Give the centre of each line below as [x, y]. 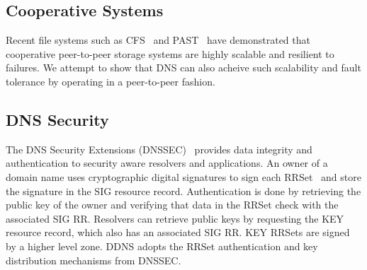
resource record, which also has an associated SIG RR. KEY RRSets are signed [178, 232]
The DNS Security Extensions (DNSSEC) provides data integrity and [159, 149]
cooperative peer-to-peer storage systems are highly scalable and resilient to [170, 53]
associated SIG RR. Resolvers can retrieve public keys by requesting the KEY [175, 218]
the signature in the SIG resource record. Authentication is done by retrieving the [183, 190]
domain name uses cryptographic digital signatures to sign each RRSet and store [183, 176]
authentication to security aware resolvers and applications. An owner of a [167, 163]
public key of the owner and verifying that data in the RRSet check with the [172, 205]
